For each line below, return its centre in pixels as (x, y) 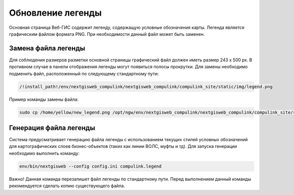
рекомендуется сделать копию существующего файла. (67, 186)
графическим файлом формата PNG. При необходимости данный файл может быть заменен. (107, 34)
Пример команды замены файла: (44, 99)
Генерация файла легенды (52, 128)
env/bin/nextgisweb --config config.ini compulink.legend (90, 166)
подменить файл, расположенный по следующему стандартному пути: (84, 73)
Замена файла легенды (47, 48)
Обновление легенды (55, 13)
